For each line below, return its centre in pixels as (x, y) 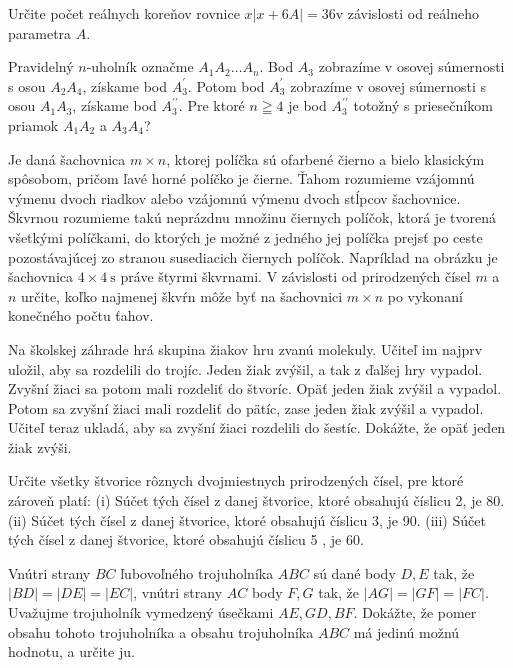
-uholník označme (140, 66)
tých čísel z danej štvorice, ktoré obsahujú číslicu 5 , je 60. (186, 539)
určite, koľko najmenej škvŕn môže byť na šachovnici (182, 295)
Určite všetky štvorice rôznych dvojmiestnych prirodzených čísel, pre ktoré (236, 480)
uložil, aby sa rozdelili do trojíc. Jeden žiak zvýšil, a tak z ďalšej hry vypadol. (245, 368)
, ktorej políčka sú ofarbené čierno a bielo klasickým (325, 158)
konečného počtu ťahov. (81, 315)
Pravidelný (41, 66)
